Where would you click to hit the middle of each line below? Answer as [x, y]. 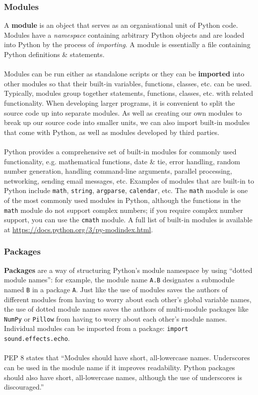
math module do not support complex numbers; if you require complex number [124, 210]
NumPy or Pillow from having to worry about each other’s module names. [116, 318]
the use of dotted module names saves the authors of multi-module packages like [126, 309]
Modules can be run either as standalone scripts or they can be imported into [124, 74]
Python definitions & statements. [54, 54]
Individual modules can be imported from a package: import [96, 328]
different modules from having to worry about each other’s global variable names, [128, 299]
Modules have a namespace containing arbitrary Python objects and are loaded [124, 34]
